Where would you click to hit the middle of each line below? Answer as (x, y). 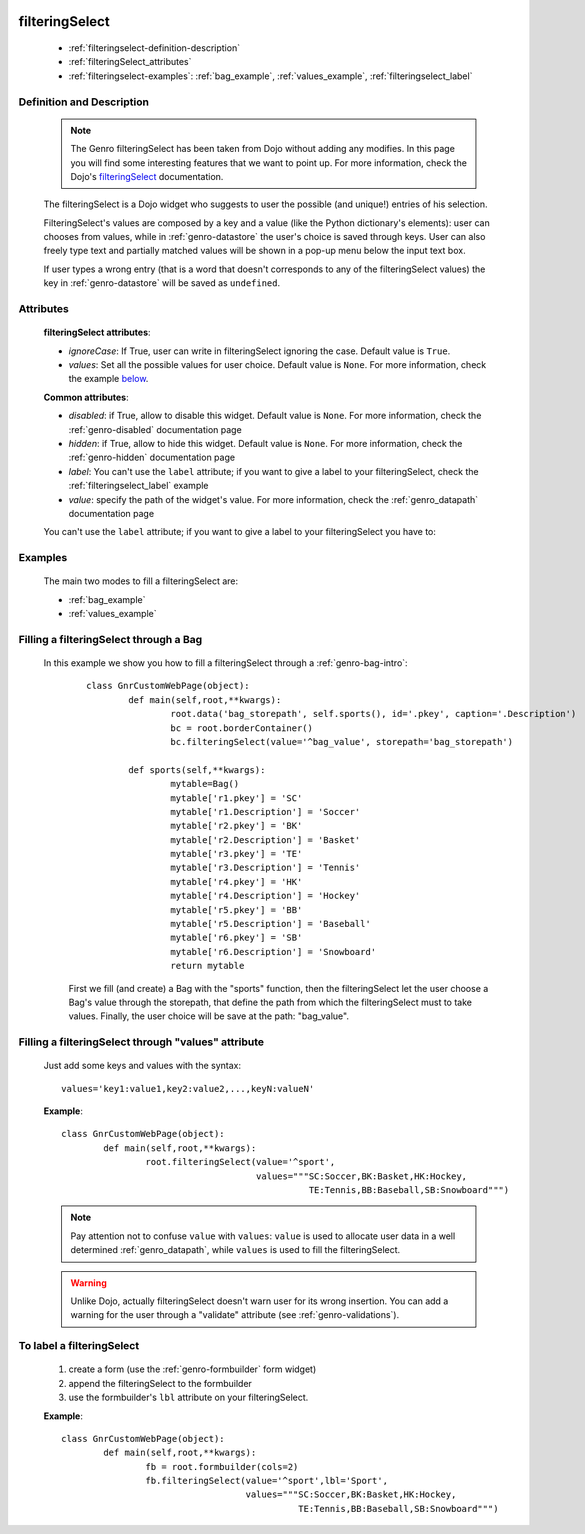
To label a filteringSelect (79, 1346)
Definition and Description (84, 102)
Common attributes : (86, 397)
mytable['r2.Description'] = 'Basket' (265, 839)
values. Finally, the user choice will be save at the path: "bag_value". (209, 1016)
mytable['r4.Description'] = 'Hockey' (265, 896)
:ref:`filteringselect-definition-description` (154, 48)
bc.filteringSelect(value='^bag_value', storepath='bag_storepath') (342, 741)
